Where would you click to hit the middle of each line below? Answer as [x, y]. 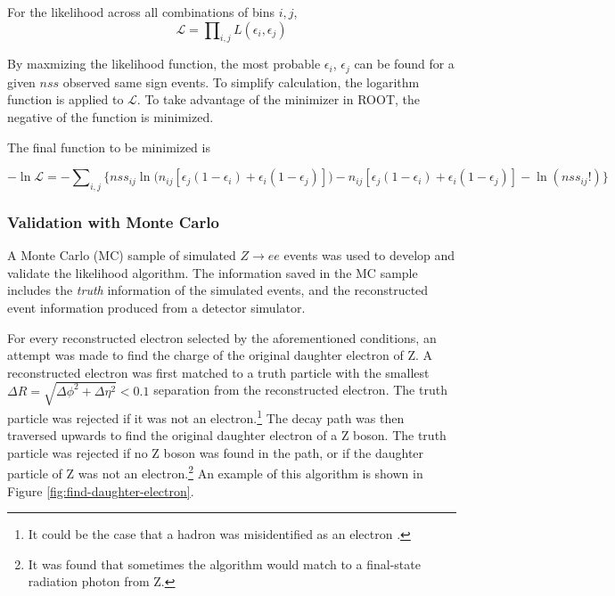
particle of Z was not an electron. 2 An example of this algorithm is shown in [215, 472]
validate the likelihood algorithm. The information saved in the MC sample [213, 272]
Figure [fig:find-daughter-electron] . [101, 490]
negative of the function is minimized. [111, 117]
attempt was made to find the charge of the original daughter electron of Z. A [220, 355]
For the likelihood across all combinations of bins [141, 12]
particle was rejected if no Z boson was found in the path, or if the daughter [216, 452]
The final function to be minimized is [109, 147]
